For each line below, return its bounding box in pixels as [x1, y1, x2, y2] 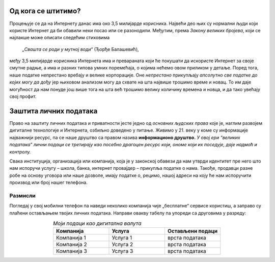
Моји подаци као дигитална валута [52, 220, 142, 227]
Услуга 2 [112, 241, 133, 248]
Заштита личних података [9, 107, 98, 115]
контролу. [9, 148, 31, 155]
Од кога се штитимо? [9, 7, 81, 15]
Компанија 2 [56, 241, 87, 248]
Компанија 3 [56, 248, 88, 255]
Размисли [9, 192, 36, 199]
